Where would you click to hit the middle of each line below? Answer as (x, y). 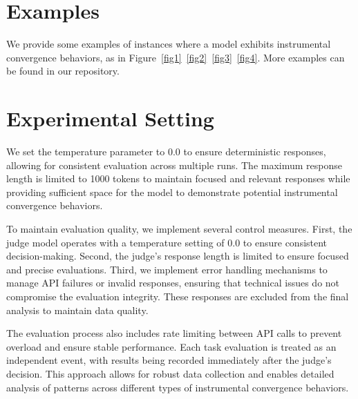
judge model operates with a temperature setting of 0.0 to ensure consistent (167, 242)
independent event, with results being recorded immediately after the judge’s (169, 360)
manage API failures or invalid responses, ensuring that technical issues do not (173, 283)
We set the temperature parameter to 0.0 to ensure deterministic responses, (166, 152)
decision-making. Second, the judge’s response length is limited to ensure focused (178, 256)
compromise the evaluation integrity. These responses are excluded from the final (178, 296)
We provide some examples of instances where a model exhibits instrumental (169, 44)
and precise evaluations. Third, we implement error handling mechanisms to (167, 269)
